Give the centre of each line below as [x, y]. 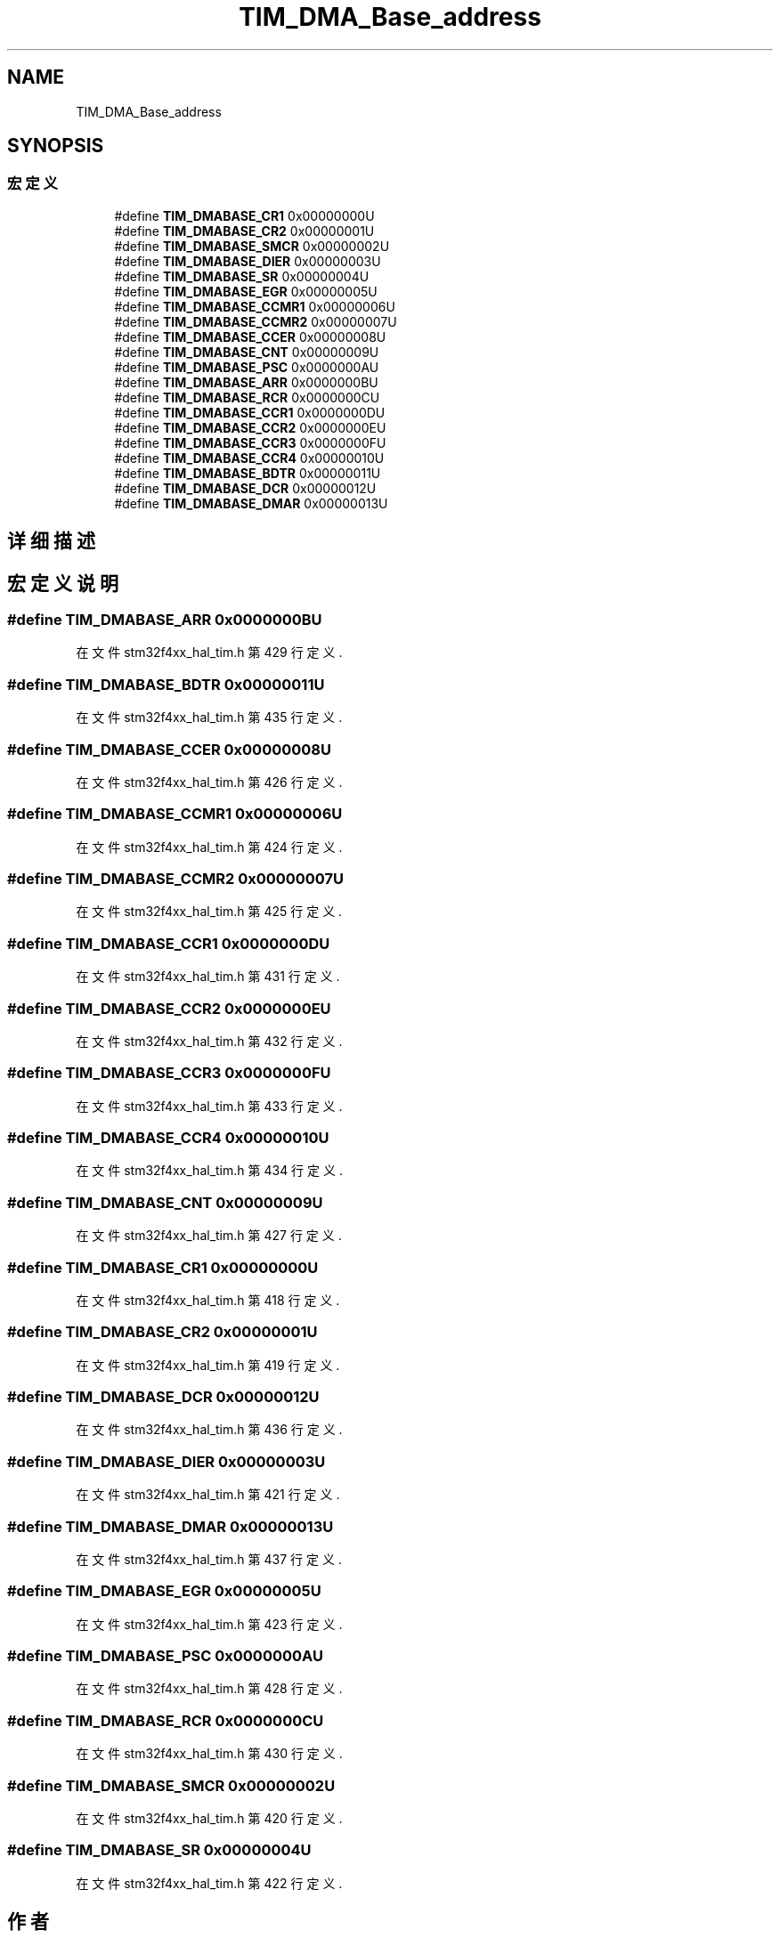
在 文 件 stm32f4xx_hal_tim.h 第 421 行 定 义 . [208, 1495]
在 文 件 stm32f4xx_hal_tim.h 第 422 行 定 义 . [209, 1883]
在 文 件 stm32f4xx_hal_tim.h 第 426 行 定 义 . [209, 782]
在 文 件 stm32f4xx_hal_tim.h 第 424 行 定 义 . [209, 847]
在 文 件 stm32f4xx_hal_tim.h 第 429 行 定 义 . [209, 653]
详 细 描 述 [51, 541]
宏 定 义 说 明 [63, 583]
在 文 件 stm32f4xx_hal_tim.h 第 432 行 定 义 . [209, 1041]
